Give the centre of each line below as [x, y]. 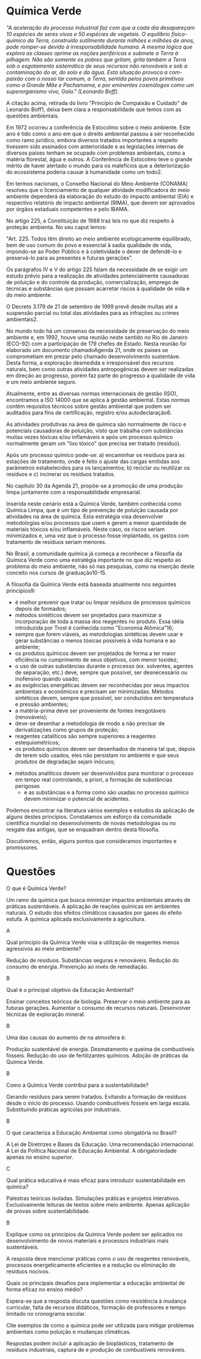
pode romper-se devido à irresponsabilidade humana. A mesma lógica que [100, 47]
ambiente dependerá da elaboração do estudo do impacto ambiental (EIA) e [100, 196]
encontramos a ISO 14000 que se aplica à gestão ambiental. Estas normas [98, 399]
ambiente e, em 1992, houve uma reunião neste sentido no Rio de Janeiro [97, 337]
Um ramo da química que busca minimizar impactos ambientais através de [98, 900]
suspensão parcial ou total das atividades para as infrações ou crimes [93, 312]
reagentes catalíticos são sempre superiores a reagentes [85, 736]
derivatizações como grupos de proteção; [67, 729]
